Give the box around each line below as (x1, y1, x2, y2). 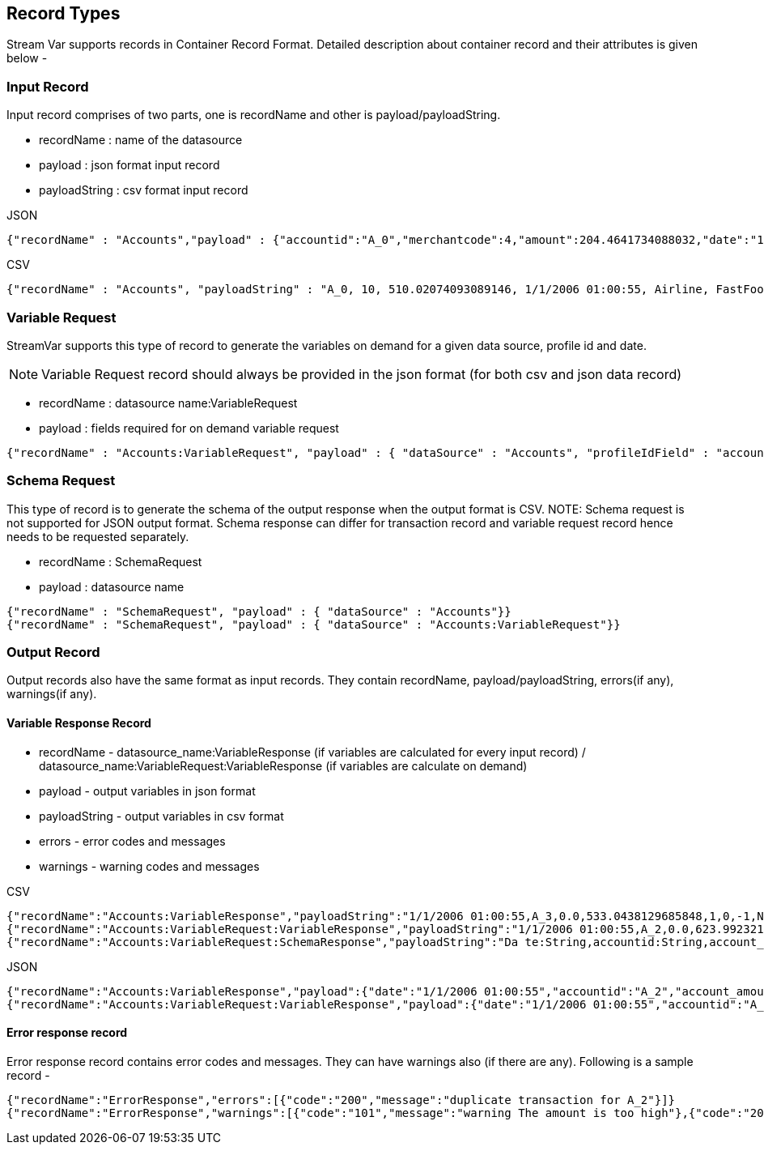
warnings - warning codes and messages (39, 859, 260, 873)
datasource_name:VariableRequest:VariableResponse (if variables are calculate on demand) (39, 758, 528, 773)
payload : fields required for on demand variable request (39, 420, 339, 435)
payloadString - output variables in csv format (39, 808, 284, 823)
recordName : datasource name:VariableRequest (39, 395, 298, 410)
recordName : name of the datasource (39, 133, 243, 147)
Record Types (6, 3, 121, 23)
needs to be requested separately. (6, 529, 189, 544)
